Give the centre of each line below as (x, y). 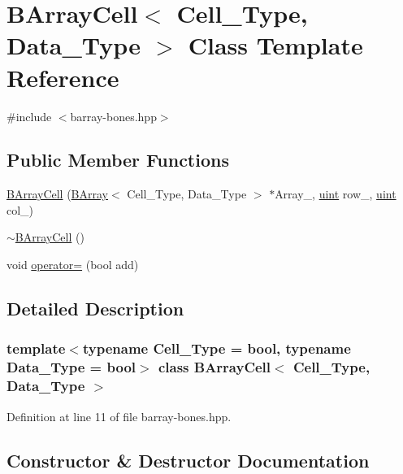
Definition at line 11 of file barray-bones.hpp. (119, 416)
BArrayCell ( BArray (57, 194)
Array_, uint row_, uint (336, 194)
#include (29, 116)
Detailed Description (95, 309)
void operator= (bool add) (73, 265)
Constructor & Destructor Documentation (188, 460)
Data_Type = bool (71, 367)
